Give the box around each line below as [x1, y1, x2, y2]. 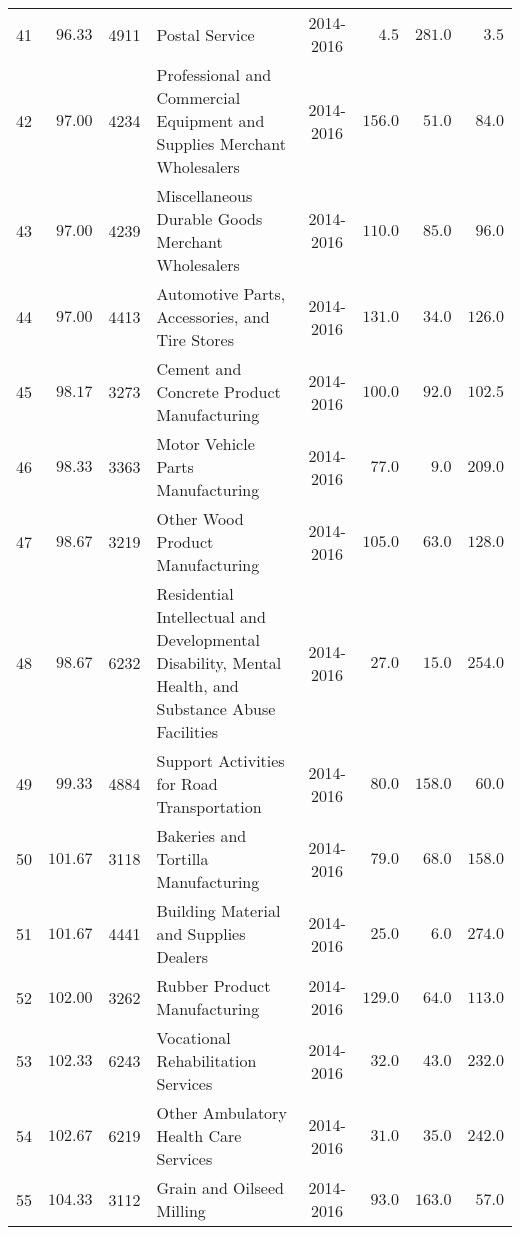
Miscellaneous [156, 184, 253, 207]
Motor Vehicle [156, 432, 255, 455]
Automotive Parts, [156, 282, 286, 305]
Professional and [156, 63, 272, 86]
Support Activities [156, 749, 285, 772]
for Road [156, 772, 218, 795]
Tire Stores [156, 328, 235, 351]
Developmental [156, 628, 260, 651]
